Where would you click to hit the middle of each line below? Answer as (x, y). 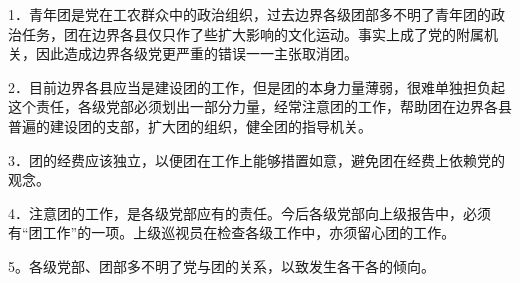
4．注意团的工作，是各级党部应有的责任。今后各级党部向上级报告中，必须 (249, 212)
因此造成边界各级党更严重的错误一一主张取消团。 (196, 53)
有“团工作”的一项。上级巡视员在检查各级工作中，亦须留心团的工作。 (232, 232)
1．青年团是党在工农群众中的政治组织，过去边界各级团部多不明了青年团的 (249, 14)
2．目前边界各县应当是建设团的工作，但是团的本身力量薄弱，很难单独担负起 (256, 86)
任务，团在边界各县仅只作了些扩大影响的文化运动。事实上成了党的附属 (252, 33)
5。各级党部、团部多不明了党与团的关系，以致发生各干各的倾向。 (221, 265)
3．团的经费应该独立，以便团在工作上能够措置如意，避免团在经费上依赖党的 (256, 159)
